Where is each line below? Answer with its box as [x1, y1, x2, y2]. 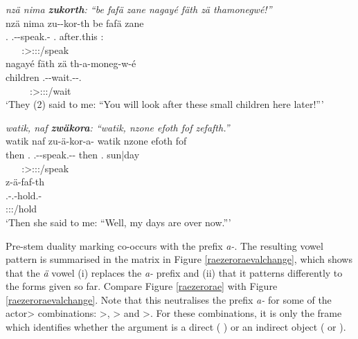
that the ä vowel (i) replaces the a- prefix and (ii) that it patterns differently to [6, 265, 343, 280]
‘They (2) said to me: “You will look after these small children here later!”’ [6, 97, 324, 111]
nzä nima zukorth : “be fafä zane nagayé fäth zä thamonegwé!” [6, 2, 272, 16]
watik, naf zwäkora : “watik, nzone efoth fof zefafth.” [6, 120, 230, 134]
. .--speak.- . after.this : [6, 29, 104, 44]
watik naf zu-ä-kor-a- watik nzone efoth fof [6, 134, 187, 148]
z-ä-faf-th [6, 174, 44, 189]
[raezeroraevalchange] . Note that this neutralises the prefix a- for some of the [6, 292, 332, 306]
